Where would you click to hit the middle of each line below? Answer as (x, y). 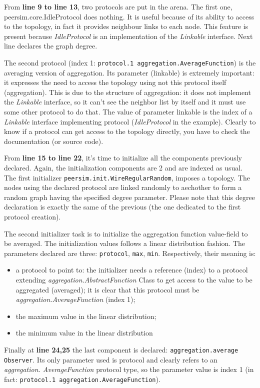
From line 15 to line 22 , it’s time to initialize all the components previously (123, 158)
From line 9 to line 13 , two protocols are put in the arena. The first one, (118, 6)
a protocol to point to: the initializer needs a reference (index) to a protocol (132, 270)
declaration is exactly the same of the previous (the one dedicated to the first (122, 207)
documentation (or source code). (54, 141)
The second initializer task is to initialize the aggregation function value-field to (126, 233)
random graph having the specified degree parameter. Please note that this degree (129, 197)
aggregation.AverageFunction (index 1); (75, 299)
